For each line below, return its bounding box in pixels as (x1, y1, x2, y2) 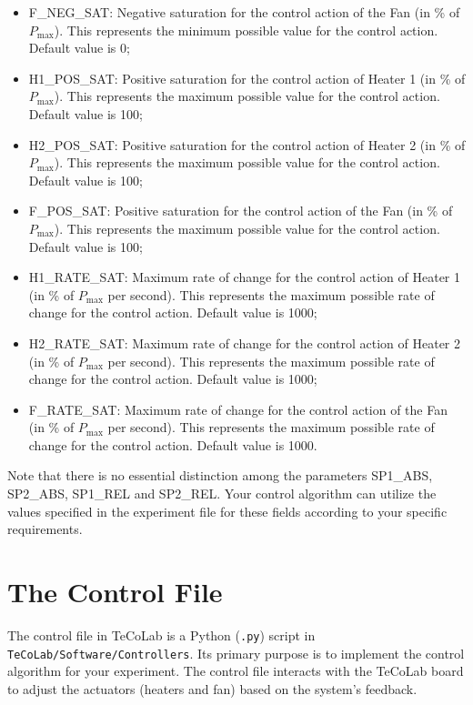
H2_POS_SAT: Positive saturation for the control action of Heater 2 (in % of (28, 135, 466, 154)
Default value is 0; (28, 38, 130, 57)
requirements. (7, 519, 83, 539)
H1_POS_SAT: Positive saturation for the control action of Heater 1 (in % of (28, 68, 466, 87)
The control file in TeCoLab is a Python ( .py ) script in (7, 625, 316, 644)
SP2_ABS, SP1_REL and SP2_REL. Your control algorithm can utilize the (7, 484, 437, 503)
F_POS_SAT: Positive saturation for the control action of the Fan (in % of (28, 201, 453, 220)
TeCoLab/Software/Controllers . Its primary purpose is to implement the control (7, 643, 465, 662)
